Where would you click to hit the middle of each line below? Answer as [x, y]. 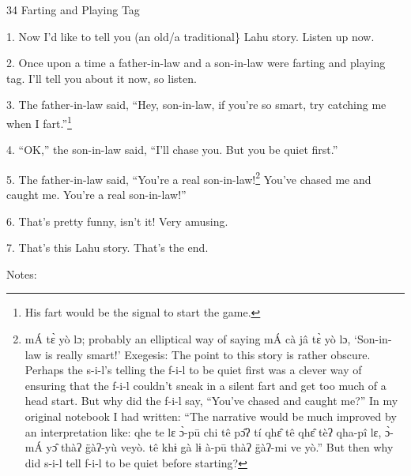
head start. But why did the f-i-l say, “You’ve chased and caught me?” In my [211, 401]
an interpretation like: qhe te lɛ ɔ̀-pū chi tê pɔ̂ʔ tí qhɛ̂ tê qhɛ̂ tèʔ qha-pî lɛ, [203, 431]
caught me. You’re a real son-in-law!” [96, 195]
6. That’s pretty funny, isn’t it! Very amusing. [117, 221]
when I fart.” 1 [39, 122]
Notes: [22, 274]
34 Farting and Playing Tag [73, 9]
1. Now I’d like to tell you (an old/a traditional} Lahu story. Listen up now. [190, 36]
